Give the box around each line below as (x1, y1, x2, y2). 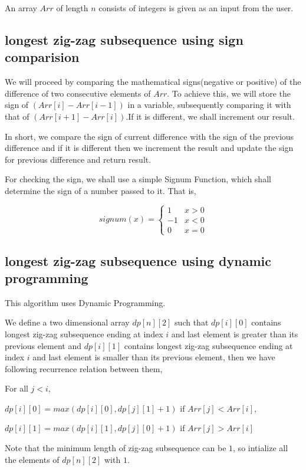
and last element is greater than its (171, 327, 298, 340)
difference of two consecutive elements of (5, 87, 151, 99)
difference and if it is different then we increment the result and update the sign (5, 142, 294, 154)
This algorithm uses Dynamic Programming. (5, 296, 166, 308)
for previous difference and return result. (5, 153, 152, 165)
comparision (5, 48, 80, 66)
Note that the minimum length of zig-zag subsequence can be (5, 442, 226, 454)
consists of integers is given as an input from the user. (98, 2, 294, 14)
